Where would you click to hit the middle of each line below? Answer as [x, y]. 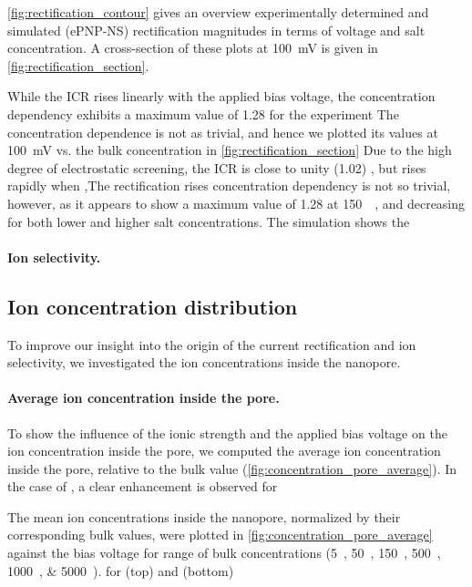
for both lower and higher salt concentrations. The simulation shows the [209, 221]
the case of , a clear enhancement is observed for [143, 486]
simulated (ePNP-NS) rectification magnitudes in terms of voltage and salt [216, 30]
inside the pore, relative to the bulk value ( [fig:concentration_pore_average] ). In [232, 468]
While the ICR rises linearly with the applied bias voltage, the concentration [221, 96]
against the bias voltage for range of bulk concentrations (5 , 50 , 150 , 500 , [224, 553]
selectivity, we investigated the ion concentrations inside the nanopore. [204, 362]
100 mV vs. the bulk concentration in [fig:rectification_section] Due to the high [230, 150]
